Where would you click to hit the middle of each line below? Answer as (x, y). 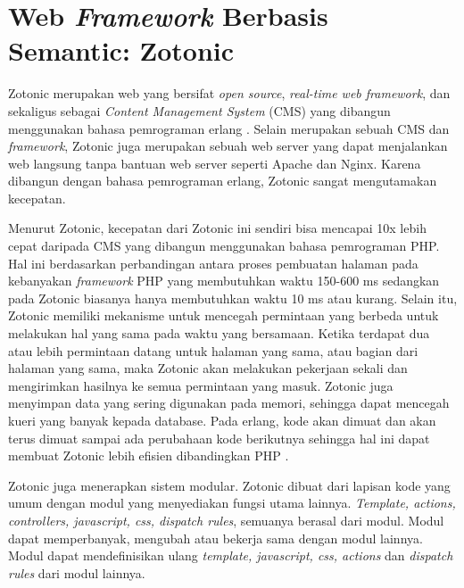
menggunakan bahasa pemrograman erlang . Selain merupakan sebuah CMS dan (229, 128)
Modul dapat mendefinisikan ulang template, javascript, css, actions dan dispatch (231, 555)
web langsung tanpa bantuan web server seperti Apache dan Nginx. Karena (215, 163)
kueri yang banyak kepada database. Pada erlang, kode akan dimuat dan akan (222, 420)
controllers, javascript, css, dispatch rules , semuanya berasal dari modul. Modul (226, 520)
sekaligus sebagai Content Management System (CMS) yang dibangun (199, 110)
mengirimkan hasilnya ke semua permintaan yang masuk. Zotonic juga (201, 385)
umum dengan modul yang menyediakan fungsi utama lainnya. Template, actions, (232, 503)
